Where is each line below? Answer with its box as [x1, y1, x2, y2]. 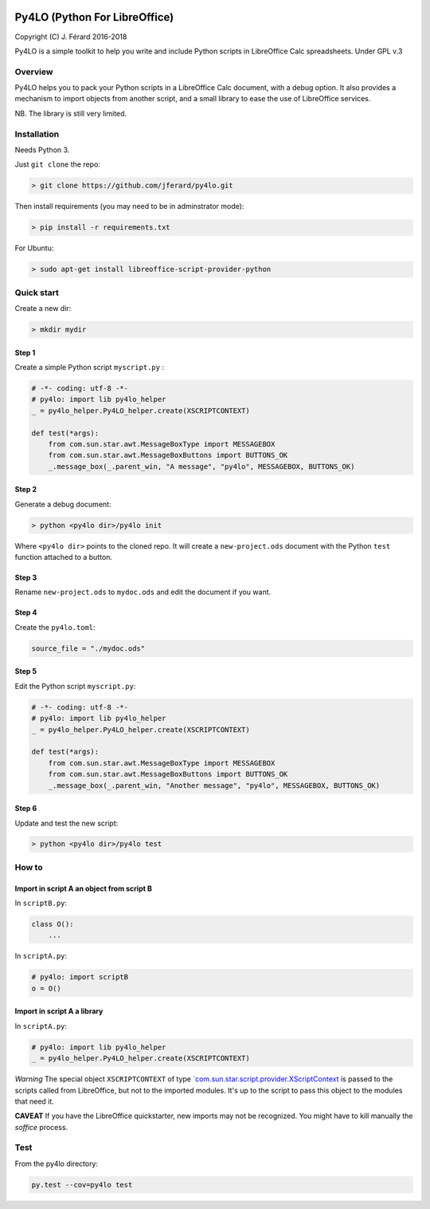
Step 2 [14, 485, 37, 494]
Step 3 [14, 573, 37, 582]
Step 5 [14, 667, 37, 676]
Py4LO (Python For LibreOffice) [14, 10, 174, 24]
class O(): [31, 920, 74, 929]
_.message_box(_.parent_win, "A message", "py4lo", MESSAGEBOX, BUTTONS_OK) [48, 462, 355, 471]
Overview [14, 66, 53, 77]
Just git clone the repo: [14, 159, 101, 169]
